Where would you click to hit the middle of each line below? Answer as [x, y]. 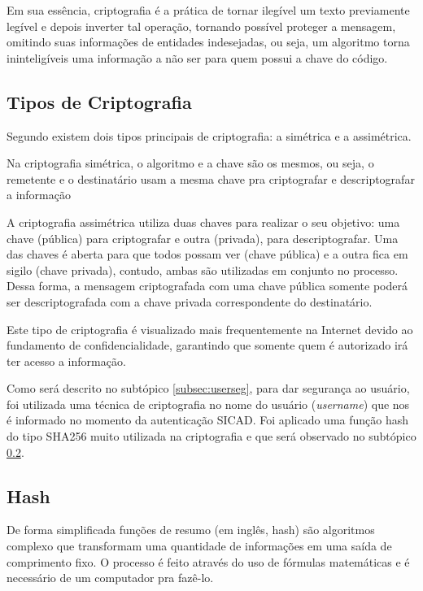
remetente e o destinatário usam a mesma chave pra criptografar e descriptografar [211, 178]
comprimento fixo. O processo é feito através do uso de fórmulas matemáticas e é [208, 561]
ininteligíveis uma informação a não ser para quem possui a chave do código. [197, 57]
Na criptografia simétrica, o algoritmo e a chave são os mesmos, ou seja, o [190, 163]
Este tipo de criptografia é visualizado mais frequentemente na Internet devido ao [210, 329]
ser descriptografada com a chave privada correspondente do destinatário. [190, 301]
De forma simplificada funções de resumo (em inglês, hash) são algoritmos [191, 530]
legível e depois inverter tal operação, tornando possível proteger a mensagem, [201, 26]
